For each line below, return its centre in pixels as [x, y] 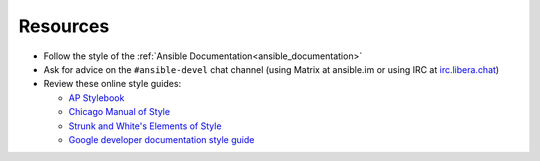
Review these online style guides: [112, 84]
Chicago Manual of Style [119, 112]
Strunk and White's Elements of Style [145, 126]
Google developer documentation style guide [161, 139]
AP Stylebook [96, 97]
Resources [64, 26]
